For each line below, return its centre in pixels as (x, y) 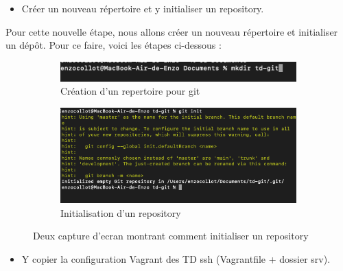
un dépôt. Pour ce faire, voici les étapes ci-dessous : (114, 45)
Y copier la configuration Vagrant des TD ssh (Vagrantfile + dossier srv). (176, 258)
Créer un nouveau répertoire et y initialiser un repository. (143, 8)
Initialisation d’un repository (121, 212)
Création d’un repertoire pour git (130, 91)
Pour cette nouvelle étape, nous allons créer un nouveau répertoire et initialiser (172, 31)
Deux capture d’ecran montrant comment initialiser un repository (171, 236)
